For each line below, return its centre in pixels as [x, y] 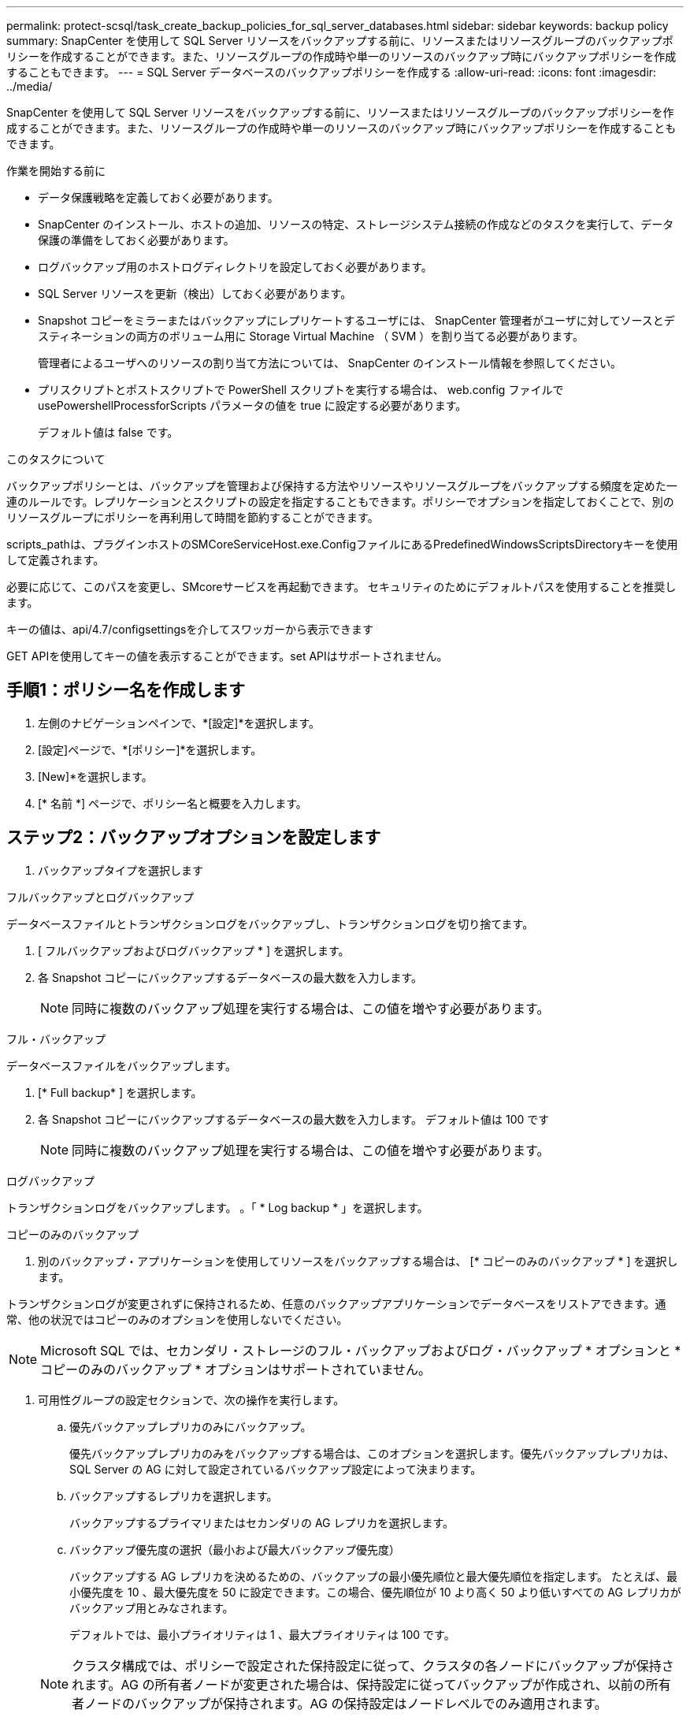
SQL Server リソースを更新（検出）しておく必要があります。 [195, 294]
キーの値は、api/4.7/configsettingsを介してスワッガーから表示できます [190, 629]
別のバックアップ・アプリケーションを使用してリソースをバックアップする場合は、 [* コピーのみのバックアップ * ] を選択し [358, 1261]
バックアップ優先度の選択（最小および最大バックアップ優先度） [235, 1549]
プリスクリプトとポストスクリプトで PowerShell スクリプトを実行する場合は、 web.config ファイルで [301, 390]
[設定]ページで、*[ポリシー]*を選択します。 [150, 749]
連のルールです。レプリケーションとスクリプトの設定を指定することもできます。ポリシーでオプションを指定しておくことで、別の [340, 502]
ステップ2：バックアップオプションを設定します [194, 838]
